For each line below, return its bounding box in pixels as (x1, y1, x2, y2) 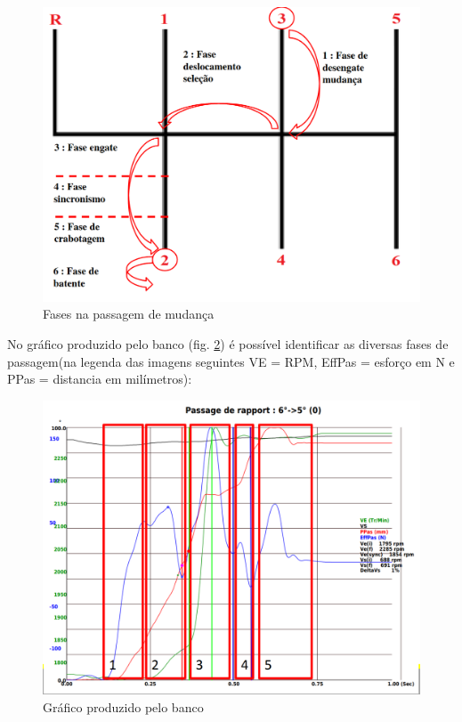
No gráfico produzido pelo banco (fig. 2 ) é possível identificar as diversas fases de (7, 335, 449, 353)
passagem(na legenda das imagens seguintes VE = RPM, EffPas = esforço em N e (7, 352, 455, 370)
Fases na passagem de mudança (43, 304, 215, 323)
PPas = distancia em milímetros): (7, 369, 192, 388)
